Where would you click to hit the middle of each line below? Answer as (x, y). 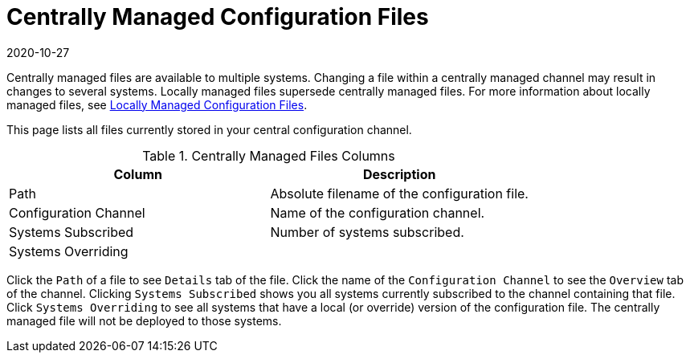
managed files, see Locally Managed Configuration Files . (157, 104)
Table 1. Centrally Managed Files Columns (269, 155)
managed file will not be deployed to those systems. (144, 320)
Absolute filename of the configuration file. (399, 193)
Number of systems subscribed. (367, 232)
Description (399, 174)
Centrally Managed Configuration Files (218, 17)
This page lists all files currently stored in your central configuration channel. (209, 129)
